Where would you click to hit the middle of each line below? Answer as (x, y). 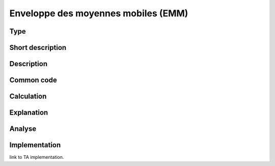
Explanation (29, 113)
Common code (33, 80)
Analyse (23, 129)
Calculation (28, 96)
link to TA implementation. (37, 157)
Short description (38, 48)
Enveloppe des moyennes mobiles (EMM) (99, 13)
